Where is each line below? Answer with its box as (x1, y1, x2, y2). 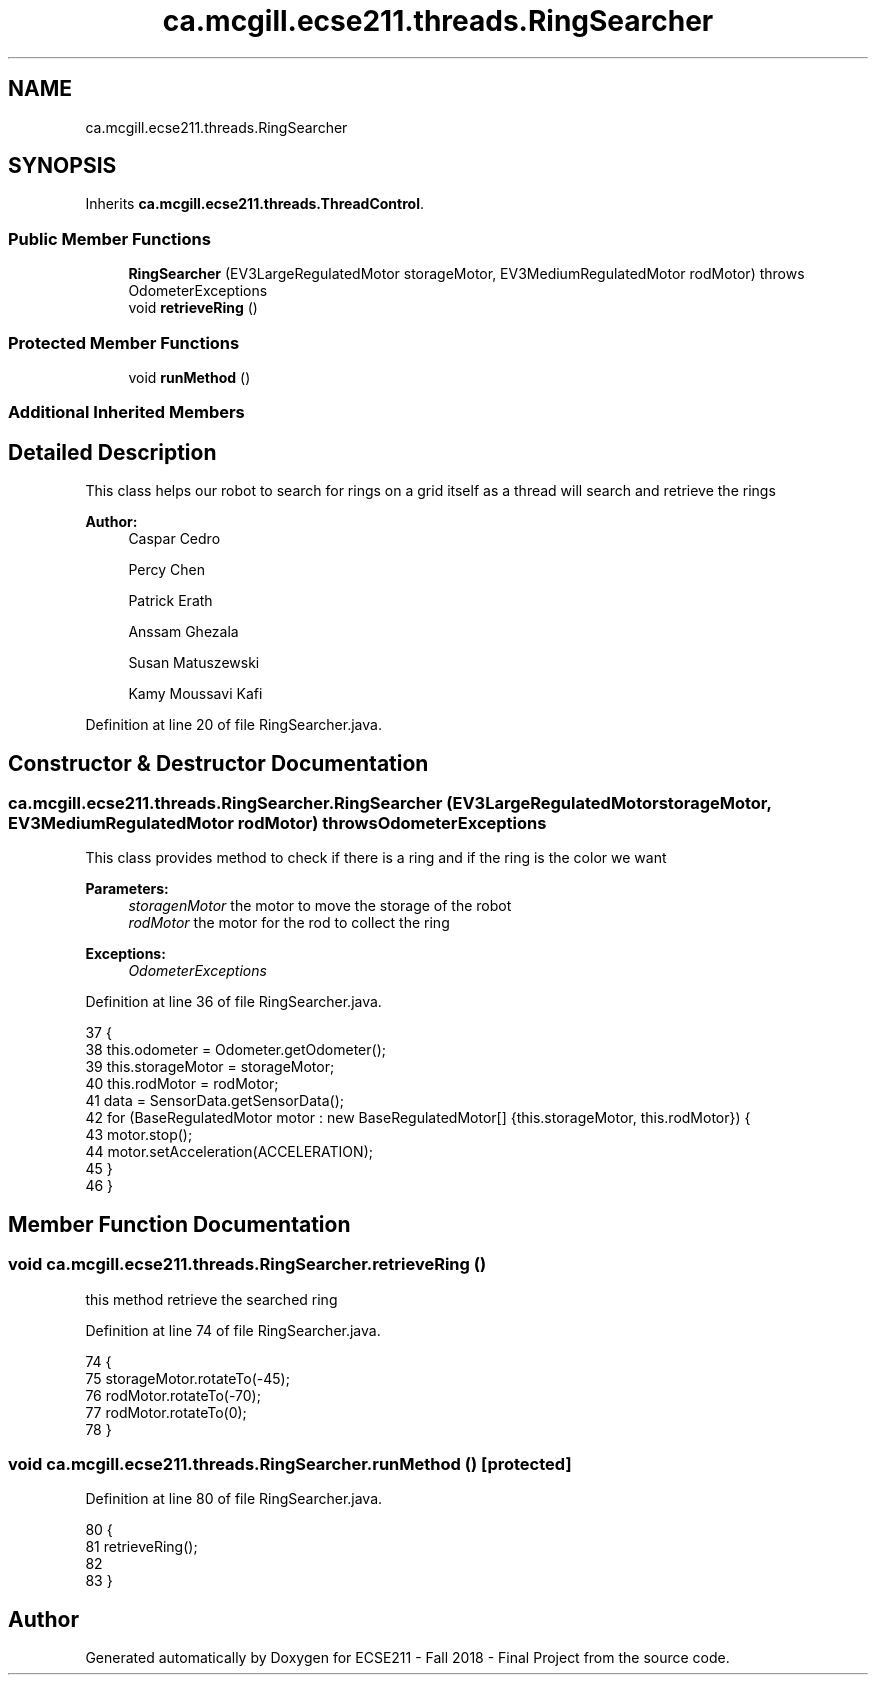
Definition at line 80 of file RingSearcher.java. (85, 1490, 383, 1508)
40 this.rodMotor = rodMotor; (85, 1075, 279, 1093)
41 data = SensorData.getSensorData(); (85, 1092, 345, 1110)
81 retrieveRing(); (85, 1538, 198, 1556)
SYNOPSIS (8, 153, 117, 179)
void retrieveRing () (128, 299, 258, 317)
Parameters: (85, 880, 169, 898)
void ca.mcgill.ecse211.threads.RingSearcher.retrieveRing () (8, 1254, 487, 1275)
